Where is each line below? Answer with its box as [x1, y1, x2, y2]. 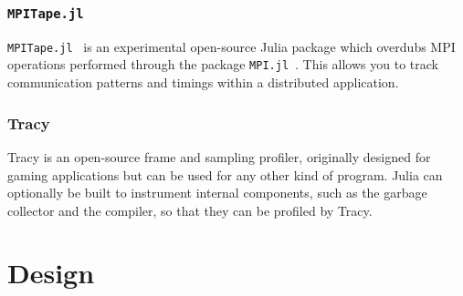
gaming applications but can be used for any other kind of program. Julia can [7, 165, 443, 184]
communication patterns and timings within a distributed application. [7, 73, 399, 92]
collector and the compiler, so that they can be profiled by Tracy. [7, 200, 373, 219]
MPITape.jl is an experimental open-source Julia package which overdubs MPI [7, 36, 456, 56]
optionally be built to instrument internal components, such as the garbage [7, 183, 427, 202]
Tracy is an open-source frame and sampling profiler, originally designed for [7, 147, 431, 166]
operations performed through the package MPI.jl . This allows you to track [7, 55, 438, 74]
